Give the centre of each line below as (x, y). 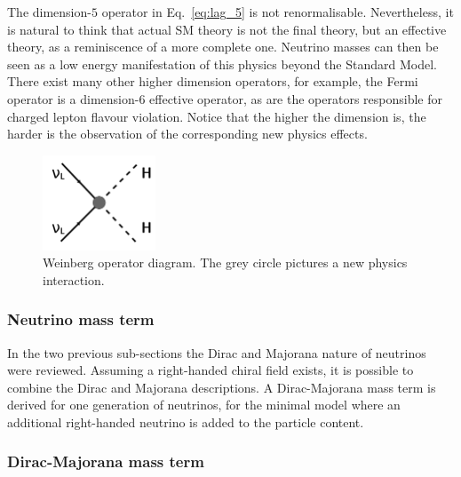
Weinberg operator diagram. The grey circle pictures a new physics (225, 262)
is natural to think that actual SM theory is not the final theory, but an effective (227, 29)
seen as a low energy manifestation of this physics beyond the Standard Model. (222, 64)
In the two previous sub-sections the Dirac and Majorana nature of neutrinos (217, 352)
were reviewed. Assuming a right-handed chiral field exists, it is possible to (211, 370)
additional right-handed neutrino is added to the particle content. (186, 421)
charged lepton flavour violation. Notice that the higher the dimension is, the (217, 116)
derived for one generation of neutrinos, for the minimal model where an (204, 405)
